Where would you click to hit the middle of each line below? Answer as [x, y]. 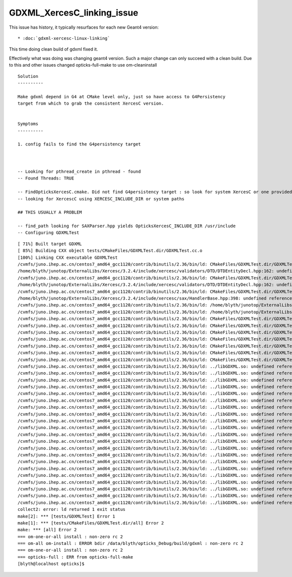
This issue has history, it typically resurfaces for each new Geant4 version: [84, 27]
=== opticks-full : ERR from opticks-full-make [75, 557]
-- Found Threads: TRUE [46, 178]
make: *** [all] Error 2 [47, 530]
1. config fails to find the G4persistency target [79, 144]
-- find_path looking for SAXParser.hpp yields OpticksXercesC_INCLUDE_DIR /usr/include [127, 226]
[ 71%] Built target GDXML [50, 244]
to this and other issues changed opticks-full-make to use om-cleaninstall [83, 65]
